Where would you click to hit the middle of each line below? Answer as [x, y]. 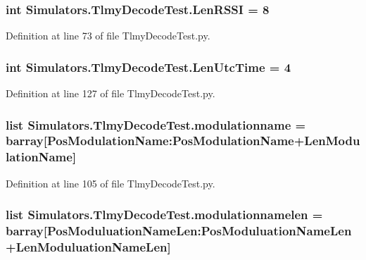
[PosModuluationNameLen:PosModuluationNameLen [197, 231]
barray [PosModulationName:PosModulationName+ [155, 141]
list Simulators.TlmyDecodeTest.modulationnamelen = [164, 215]
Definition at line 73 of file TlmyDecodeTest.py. [108, 36]
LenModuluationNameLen [91, 247]
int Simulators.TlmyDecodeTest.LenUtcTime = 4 [149, 67]
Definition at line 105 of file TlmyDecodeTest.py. [111, 183]
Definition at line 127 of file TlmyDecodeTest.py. [111, 93]
